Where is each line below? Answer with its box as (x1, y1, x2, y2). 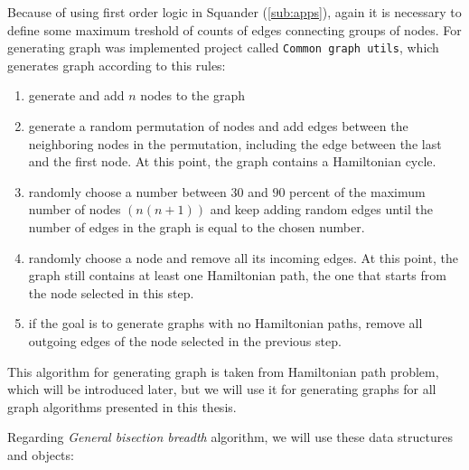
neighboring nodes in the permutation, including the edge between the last (28, 134, 442, 153)
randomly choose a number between (28, 182, 227, 201)
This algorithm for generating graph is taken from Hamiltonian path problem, (7, 362, 439, 381)
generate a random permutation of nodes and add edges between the (28, 117, 408, 136)
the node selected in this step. (28, 283, 194, 302)
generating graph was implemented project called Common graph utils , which (7, 38, 439, 57)
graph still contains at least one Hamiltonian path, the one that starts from (28, 266, 446, 285)
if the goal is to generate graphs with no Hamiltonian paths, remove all (28, 314, 423, 333)
